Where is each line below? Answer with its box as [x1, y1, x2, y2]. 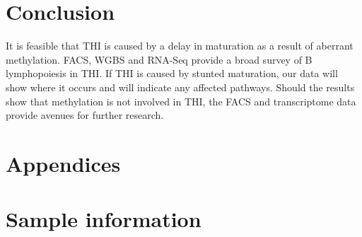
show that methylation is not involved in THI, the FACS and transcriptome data [6, 93, 356, 108]
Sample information [6, 204, 202, 233]
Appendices [6, 149, 121, 178]
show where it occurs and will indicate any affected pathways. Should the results [6, 79, 355, 94]
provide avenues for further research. [6, 108, 164, 122]
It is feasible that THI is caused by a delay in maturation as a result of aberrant [6, 38, 354, 53]
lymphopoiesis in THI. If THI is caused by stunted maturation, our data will [6, 66, 338, 81]
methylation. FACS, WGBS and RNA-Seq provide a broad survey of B [6, 52, 313, 67]
